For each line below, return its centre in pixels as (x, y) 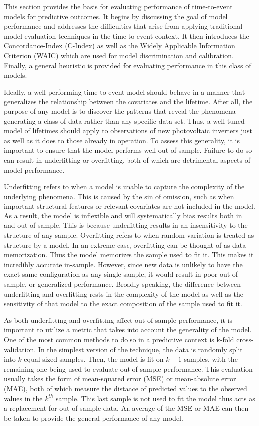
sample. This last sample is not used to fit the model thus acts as (155, 398)
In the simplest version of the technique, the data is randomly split (140, 349)
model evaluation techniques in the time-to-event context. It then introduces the (127, 36)
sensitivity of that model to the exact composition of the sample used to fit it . (123, 303)
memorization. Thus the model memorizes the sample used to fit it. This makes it (129, 255)
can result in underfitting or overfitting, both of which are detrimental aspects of (127, 160)
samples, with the (211, 359)
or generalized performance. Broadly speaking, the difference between (135, 284)
